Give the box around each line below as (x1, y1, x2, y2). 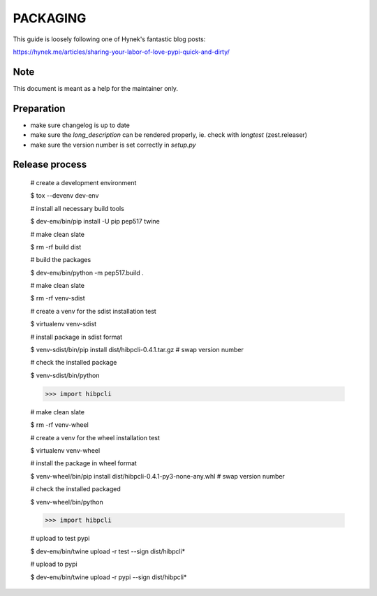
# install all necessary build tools (30, 204, 125, 212)
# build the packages (30, 256, 91, 264)
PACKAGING (13, 10, 87, 26)
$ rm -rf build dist (30, 242, 82, 251)
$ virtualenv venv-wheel (30, 446, 101, 454)
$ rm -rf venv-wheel (30, 421, 89, 429)
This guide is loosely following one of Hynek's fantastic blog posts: (13, 35, 206, 43)
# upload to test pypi (30, 535, 90, 543)
